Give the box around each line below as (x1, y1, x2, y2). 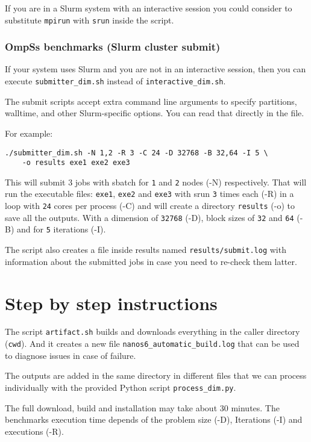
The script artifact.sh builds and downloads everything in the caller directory (5, 325, 300, 338)
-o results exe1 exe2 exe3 (22, 158, 130, 167)
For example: (5, 126, 53, 139)
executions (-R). (5, 425, 64, 437)
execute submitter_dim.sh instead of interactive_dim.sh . (5, 75, 226, 87)
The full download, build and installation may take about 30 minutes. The (5, 401, 280, 414)
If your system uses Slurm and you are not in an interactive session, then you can (5, 63, 306, 75)
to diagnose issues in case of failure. (5, 349, 136, 361)
